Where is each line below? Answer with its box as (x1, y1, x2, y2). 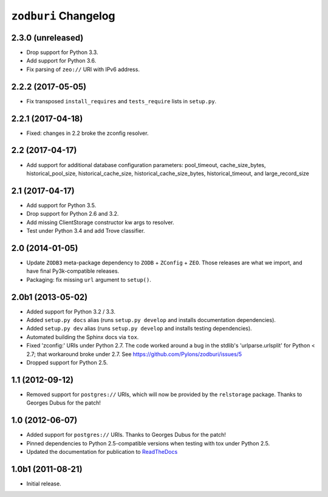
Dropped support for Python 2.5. (26, 358, 108, 366)
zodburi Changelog (11, 9, 115, 22)
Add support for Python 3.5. (26, 201, 97, 209)
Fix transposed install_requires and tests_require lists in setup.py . (26, 97, 217, 105)
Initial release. (26, 480, 61, 487)
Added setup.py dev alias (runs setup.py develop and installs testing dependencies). (26, 325, 252, 332)
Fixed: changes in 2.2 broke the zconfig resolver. (26, 129, 149, 137)
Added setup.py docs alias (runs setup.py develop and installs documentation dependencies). (26, 317, 276, 324)
